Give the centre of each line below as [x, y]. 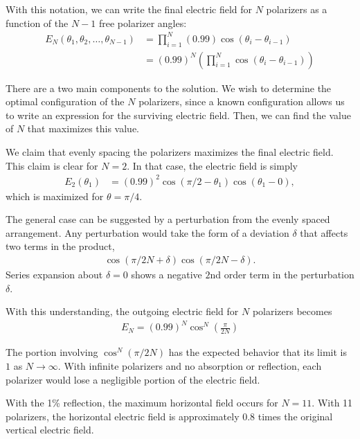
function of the [37, 23]
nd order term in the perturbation [282, 275]
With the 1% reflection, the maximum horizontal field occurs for [142, 403]
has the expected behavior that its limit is [258, 352]
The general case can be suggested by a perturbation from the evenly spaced [168, 219]
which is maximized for [55, 196]
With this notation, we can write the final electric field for [129, 9]
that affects [324, 232]
